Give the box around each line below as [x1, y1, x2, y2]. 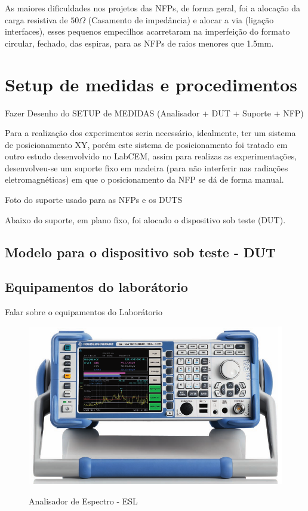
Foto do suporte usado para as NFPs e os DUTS [5, 193, 183, 206]
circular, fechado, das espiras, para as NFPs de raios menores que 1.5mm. [5, 36, 274, 49]
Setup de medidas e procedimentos [5, 72, 297, 96]
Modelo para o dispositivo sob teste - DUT [5, 242, 276, 261]
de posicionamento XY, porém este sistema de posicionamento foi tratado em [5, 138, 288, 150]
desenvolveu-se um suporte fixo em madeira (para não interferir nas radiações [5, 161, 288, 174]
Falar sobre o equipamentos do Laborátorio [5, 306, 162, 318]
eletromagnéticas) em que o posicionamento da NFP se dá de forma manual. [5, 173, 284, 186]
